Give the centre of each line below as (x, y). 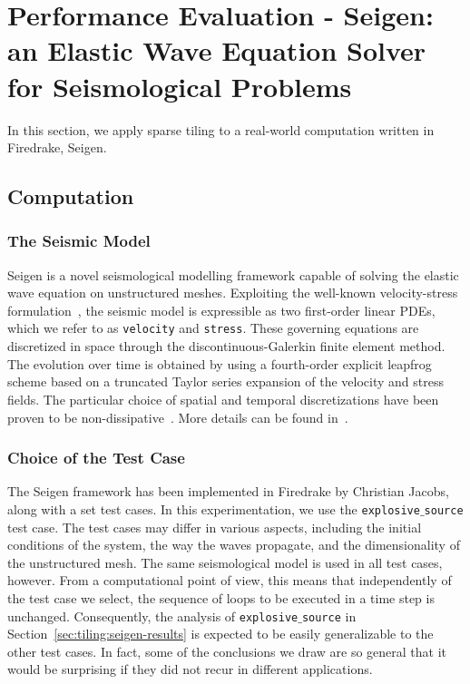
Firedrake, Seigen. (57, 147)
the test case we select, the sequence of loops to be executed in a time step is (221, 597)
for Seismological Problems (180, 86)
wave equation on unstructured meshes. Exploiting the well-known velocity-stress (233, 293)
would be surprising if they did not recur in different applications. (190, 669)
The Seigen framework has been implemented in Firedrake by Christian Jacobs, (228, 491)
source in (329, 616)
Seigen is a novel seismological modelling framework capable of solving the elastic (233, 274)
